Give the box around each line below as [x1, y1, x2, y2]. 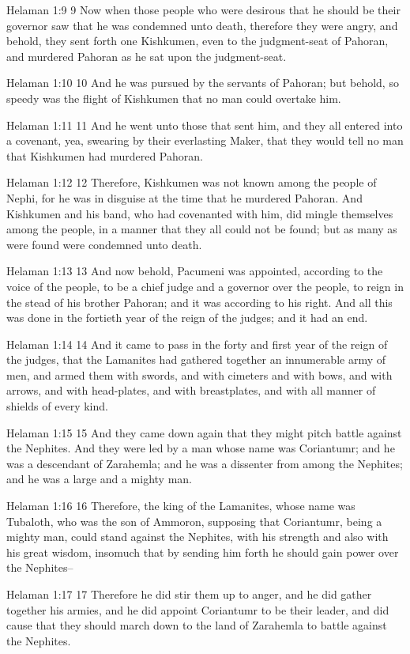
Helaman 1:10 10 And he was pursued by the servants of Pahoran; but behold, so [6, 74, 399, 91]
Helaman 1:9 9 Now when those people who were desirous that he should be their [6, 2, 401, 17]
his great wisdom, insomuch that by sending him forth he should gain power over [6, 543, 399, 560]
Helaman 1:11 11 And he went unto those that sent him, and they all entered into [6, 116, 403, 133]
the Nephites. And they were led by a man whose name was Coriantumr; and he [6, 440, 395, 456]
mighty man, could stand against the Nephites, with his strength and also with [6, 528, 389, 545]
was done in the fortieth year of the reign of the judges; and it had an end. [6, 309, 368, 326]
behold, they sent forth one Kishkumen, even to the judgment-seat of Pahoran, [6, 32, 389, 49]
